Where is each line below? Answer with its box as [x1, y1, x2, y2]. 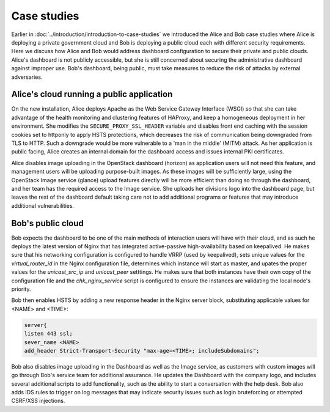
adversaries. [11, 73, 43, 81]
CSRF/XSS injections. [11, 397, 65, 405]
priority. [11, 285, 31, 293]
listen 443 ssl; [24, 330, 73, 337]
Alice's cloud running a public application [11, 89, 173, 100]
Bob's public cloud [11, 218, 84, 229]
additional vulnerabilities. [11, 202, 75, 209]
